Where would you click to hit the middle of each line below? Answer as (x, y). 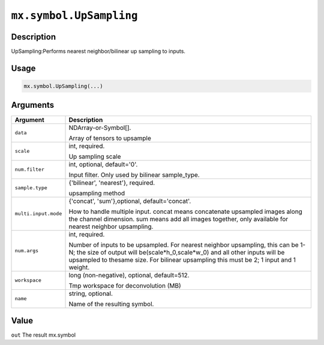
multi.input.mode (38, 214)
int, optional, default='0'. (103, 164)
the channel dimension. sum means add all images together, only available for (178, 219)
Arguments (33, 105)
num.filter (30, 170)
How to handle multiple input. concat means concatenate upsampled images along (185, 211)
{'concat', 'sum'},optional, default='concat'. (130, 201)
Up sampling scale (95, 156)
